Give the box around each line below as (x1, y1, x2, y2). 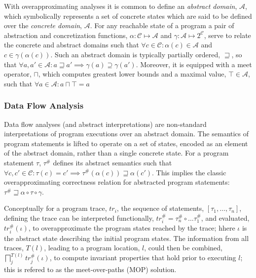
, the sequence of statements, (116, 203, 204, 213)
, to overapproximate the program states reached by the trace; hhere (28, 223, 235, 233)
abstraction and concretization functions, (4, 30, 128, 40)
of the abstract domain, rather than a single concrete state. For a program (4, 148, 229, 158)
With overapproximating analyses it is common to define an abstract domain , (4, 1, 237, 11)
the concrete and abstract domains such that (4, 40, 139, 50)
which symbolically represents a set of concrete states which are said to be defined (4, 10, 252, 21)
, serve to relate (204, 30, 251, 40)
